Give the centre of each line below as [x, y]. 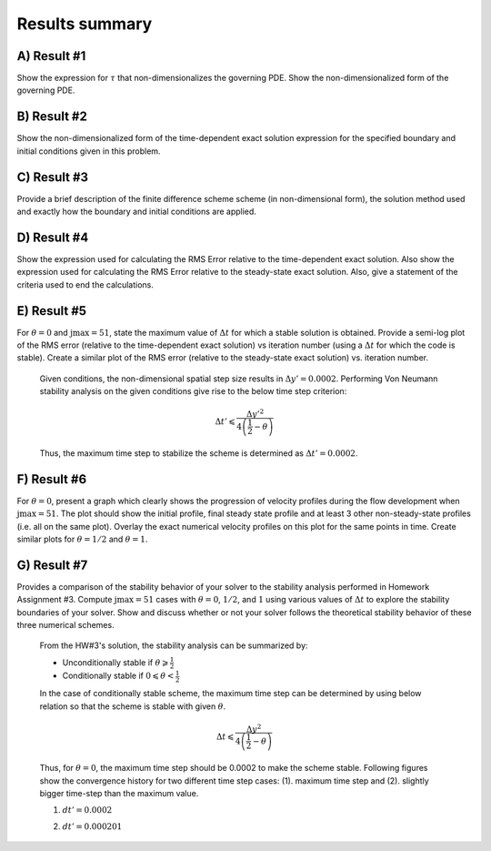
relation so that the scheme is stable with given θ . [133, 706]
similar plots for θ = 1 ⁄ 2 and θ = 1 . [82, 539]
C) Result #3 [53, 177]
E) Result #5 [51, 311]
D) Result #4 [53, 237]
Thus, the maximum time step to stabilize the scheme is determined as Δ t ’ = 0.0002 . [199, 453]
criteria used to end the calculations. [85, 284]
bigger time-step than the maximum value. [119, 793]
